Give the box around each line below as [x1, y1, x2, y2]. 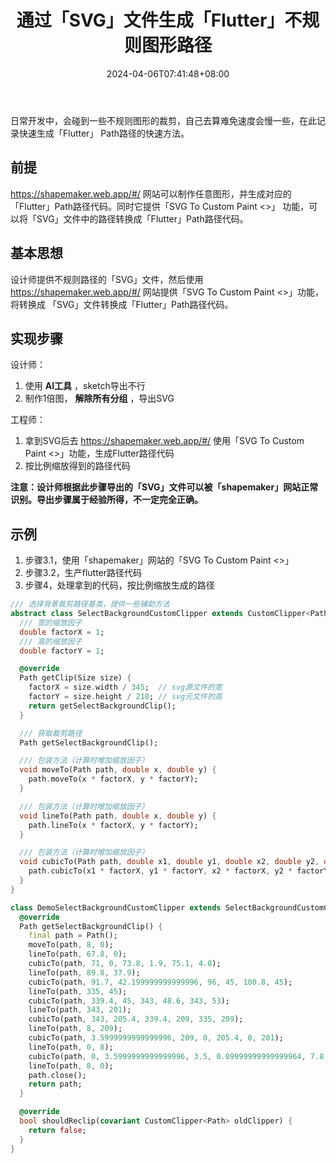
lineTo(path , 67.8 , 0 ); [28, 949, 128, 960]
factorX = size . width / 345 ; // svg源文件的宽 [28, 682, 223, 693]
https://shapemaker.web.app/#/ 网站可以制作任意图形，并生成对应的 [10, 187, 292, 200]
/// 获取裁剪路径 [19, 728, 83, 738]
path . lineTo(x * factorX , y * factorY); [28, 820, 199, 830]
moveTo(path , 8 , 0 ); [28, 940, 114, 950]
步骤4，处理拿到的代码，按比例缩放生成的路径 [24, 579, 215, 591]
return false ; [28, 1125, 87, 1135]
